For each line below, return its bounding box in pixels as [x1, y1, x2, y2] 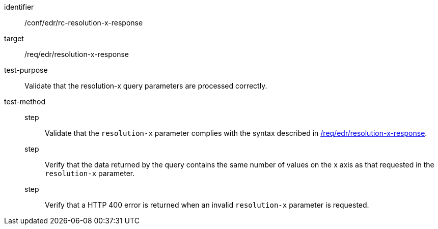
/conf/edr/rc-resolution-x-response [24, 18, 143, 27]
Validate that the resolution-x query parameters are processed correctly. [24, 81, 267, 90]
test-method [4, 97, 45, 106]
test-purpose [4, 66, 48, 74]
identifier [4, 3, 34, 11]
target [4, 34, 24, 43]
